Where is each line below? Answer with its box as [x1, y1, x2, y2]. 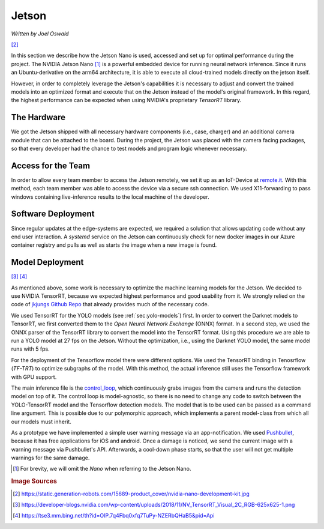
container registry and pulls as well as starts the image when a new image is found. [11, 241, 217, 249]
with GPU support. [11, 373, 57, 381]
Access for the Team [11, 160, 90, 171]
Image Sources [11, 477, 57, 486]
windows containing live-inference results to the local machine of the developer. [11, 193, 209, 201]
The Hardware [11, 112, 66, 122]
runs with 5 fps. [11, 345, 50, 352]
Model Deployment [11, 257, 84, 267]
